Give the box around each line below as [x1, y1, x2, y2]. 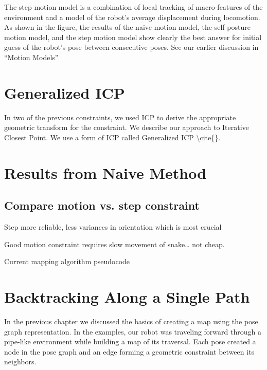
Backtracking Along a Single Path [4, 286, 250, 307]
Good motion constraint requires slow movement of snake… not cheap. [4, 238, 225, 249]
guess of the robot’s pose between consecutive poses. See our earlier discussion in [4, 42, 259, 52]
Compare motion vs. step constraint [4, 197, 200, 213]
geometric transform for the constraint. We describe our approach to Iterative [4, 122, 249, 133]
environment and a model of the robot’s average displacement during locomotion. [4, 11, 260, 22]
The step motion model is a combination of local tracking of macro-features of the [4, 2, 263, 12]
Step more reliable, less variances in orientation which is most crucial [4, 221, 222, 232]
